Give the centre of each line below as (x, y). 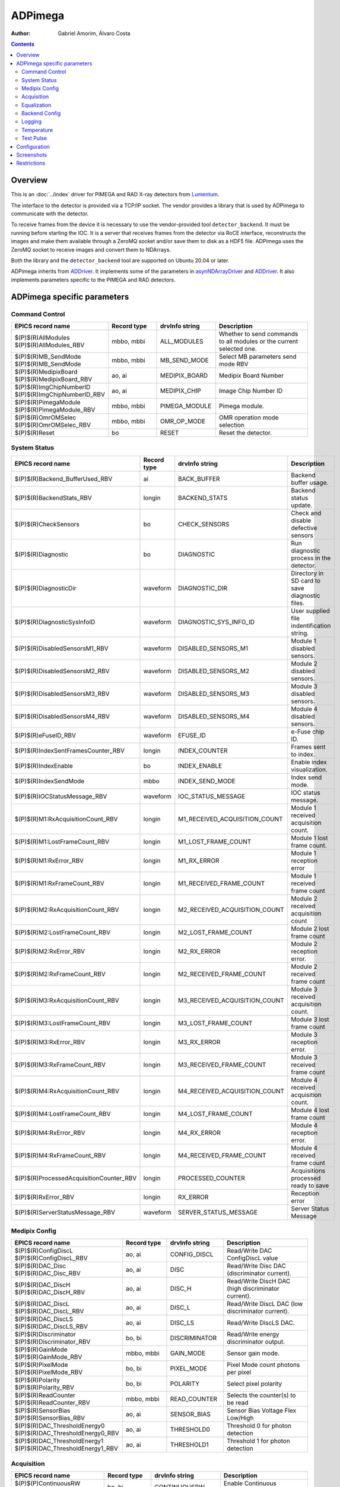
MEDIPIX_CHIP (181, 391)
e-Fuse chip (308, 732)
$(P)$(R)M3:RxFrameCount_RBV (60, 1065)
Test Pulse (34, 138)
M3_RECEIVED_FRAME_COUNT (222, 1065)
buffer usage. (310, 482)
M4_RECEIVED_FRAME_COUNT (222, 1155)
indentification (311, 626)
